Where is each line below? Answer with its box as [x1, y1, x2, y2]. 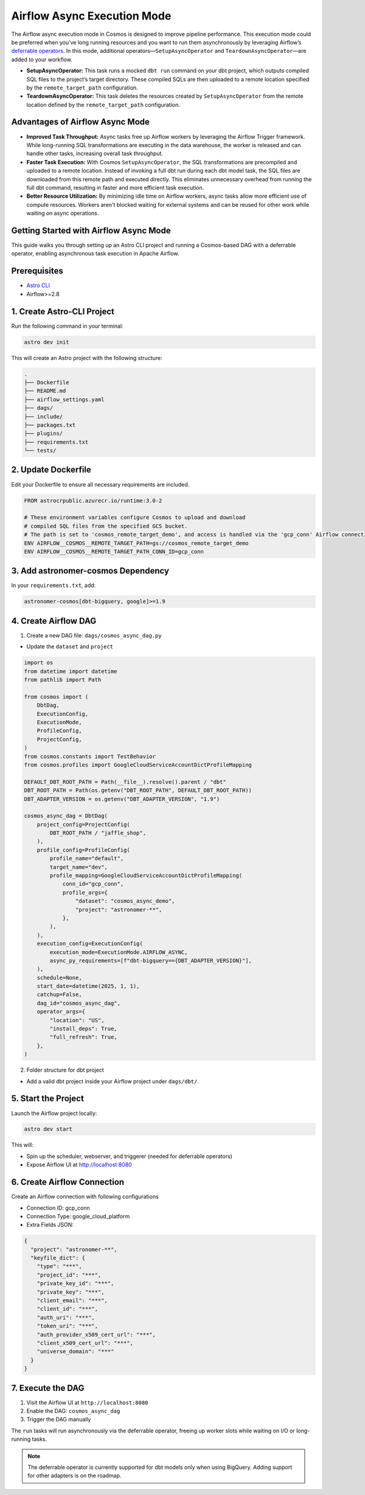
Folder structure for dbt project [26, 1066, 105, 1074]
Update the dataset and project [26, 643, 114, 650]
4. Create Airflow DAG [11, 616, 97, 626]
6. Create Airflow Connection [11, 1177, 125, 1187]
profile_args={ [62, 889, 108, 896]
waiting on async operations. [26, 210, 99, 217]
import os [24, 659, 54, 666]
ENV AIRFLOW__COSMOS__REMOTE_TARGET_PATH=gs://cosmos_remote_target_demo [24, 539, 249, 547]
